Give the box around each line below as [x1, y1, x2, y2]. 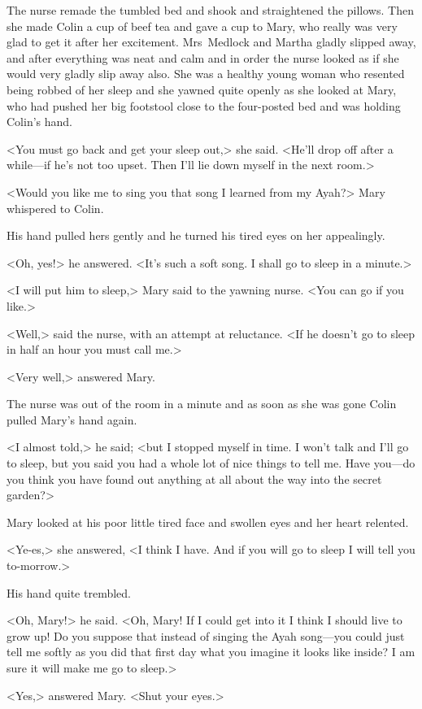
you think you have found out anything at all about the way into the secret [7, 470, 382, 487]
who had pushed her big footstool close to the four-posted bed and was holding [7, 97, 401, 114]
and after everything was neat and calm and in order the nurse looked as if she [7, 49, 399, 66]
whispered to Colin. [7, 199, 104, 216]
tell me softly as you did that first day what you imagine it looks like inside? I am [7, 643, 415, 660]
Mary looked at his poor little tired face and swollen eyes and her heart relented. [7, 513, 409, 530]
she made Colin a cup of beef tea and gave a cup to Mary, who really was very [7, 17, 398, 34]
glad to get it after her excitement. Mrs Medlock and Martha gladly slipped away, [7, 33, 416, 50]
